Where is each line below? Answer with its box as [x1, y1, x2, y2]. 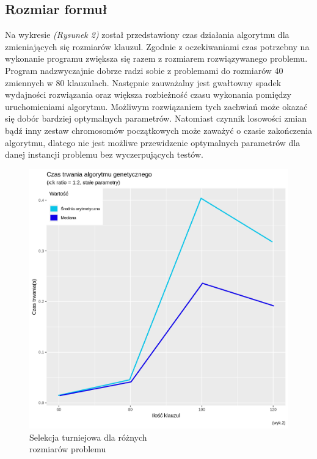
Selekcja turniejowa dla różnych [29, 430, 147, 443]
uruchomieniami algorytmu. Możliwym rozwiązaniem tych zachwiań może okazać [5, 100, 308, 112]
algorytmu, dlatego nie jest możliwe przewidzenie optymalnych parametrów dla [5, 136, 301, 149]
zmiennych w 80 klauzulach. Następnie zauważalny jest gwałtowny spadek [5, 76, 282, 89]
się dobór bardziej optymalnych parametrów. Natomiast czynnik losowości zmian [5, 112, 307, 125]
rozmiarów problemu [29, 442, 106, 455]
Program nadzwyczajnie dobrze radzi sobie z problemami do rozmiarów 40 [5, 64, 283, 76]
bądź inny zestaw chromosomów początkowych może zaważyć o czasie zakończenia [5, 123, 312, 136]
